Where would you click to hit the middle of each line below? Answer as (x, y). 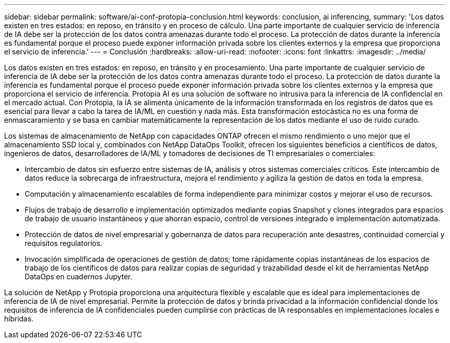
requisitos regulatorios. (64, 243)
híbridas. (19, 319)
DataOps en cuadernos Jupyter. (79, 277)
